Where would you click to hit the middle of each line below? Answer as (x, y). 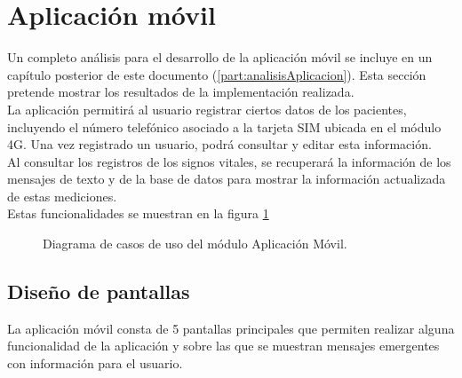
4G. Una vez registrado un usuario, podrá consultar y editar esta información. (219, 144)
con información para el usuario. (95, 363)
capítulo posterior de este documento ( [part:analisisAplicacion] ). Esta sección (217, 74)
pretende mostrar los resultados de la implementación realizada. (181, 92)
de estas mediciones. (62, 196)
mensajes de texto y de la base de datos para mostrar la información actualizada (227, 179)
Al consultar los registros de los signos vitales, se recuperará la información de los (229, 161)
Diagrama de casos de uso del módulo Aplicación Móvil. (195, 244)
